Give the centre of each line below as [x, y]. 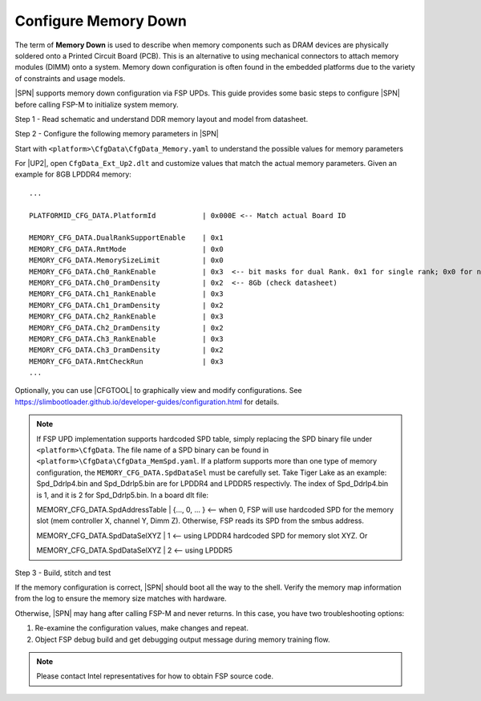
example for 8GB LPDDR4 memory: [73, 174]
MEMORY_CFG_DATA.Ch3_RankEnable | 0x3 [126, 338]
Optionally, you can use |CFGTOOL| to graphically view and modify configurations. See [158, 391]
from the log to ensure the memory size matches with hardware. [121, 598]
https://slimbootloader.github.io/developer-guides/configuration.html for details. [147, 402]
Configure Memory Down [101, 21]
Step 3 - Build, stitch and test [63, 573]
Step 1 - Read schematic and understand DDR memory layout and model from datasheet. [162, 119]
